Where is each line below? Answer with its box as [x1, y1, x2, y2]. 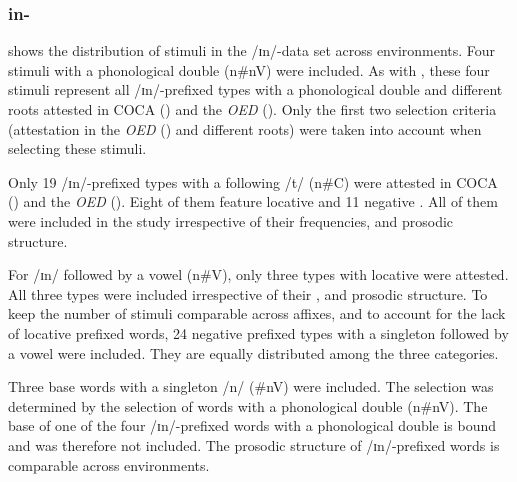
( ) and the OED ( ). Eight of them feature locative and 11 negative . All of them [8, 191, 498, 212]
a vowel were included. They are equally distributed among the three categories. [8, 342, 499, 363]
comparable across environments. [8, 454, 210, 475]
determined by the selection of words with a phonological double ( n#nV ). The [8, 395, 488, 416]
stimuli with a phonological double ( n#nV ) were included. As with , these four [8, 59, 490, 80]
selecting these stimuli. [8, 138, 147, 159]
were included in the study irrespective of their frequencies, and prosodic [8, 210, 454, 231]
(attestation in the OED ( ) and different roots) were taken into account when [8, 118, 482, 139]
